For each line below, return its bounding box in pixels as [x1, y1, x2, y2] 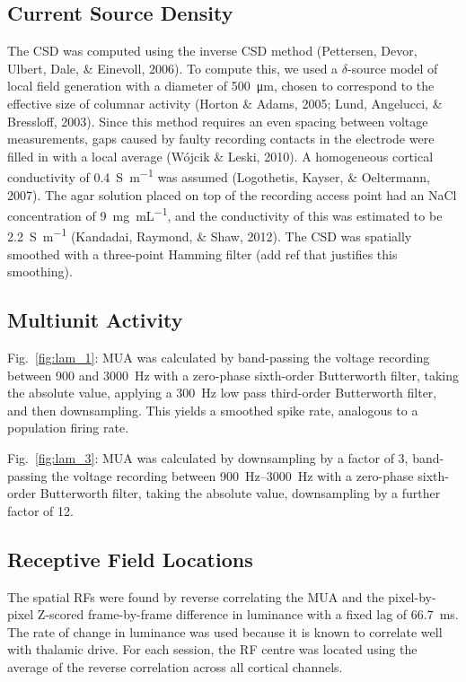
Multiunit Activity [7, 306, 183, 334]
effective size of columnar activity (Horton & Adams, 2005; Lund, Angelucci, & [7, 93, 443, 112]
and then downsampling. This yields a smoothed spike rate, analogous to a [7, 400, 418, 419]
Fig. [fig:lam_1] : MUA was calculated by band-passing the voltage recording [7, 348, 430, 367]
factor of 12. [7, 501, 74, 520]
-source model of [347, 58, 438, 77]
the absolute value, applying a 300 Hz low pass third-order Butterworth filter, [7, 383, 437, 402]
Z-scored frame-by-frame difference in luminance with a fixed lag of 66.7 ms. [37, 605, 459, 624]
